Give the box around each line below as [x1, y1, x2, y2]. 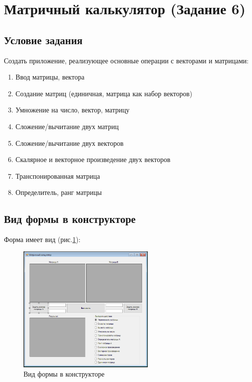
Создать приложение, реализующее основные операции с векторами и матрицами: [4, 55, 249, 65]
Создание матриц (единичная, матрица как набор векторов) [15, 88, 192, 98]
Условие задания [4, 32, 83, 47]
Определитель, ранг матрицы [15, 187, 102, 197]
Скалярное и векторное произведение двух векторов [15, 154, 171, 164]
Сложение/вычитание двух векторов [15, 137, 124, 148]
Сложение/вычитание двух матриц [15, 121, 119, 131]
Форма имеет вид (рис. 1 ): [4, 234, 81, 245]
